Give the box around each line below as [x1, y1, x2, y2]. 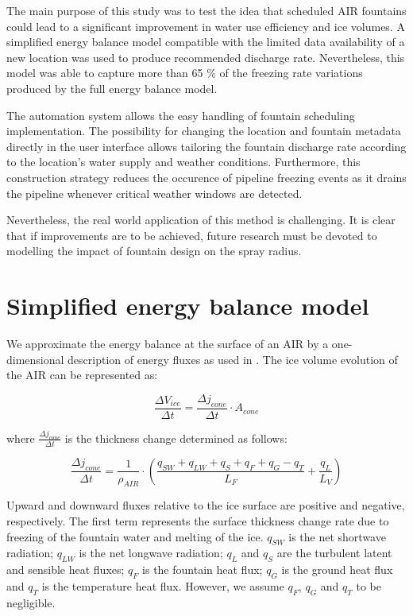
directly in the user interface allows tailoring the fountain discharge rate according [6, 138, 407, 154]
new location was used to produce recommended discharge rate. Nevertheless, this [6, 48, 405, 65]
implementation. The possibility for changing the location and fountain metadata [6, 122, 401, 139]
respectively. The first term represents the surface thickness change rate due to [6, 512, 389, 529]
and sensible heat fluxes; [6, 561, 125, 578]
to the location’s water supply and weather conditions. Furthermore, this [6, 153, 361, 170]
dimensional [6, 351, 64, 367]
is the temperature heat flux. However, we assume [41, 577, 284, 594]
